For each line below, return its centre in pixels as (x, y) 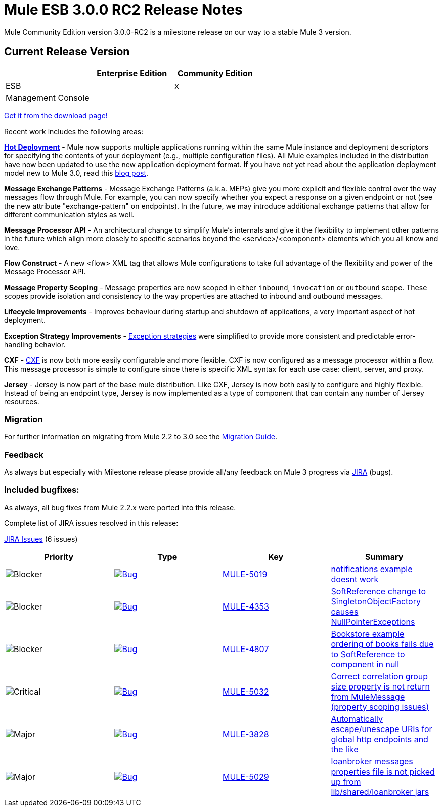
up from (346, 781)
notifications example (372, 569)
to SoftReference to (368, 654)
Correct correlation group (380, 676)
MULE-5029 (246, 776)
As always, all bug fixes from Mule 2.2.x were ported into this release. (120, 507)
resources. (22, 401)
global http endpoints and (380, 739)
